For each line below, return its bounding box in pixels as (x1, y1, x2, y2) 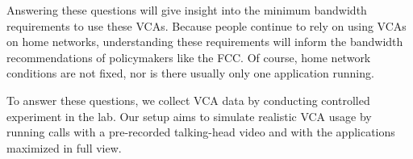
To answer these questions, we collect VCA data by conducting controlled (6, 91, 370, 108)
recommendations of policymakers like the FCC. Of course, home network (6, 48, 371, 65)
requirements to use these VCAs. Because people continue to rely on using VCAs (6, 17, 407, 34)
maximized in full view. (6, 139, 122, 156)
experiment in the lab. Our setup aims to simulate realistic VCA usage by (6, 107, 372, 124)
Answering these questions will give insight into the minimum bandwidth (6, 2, 367, 18)
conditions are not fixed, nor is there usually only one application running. (6, 65, 374, 82)
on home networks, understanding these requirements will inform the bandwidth (6, 33, 403, 50)
